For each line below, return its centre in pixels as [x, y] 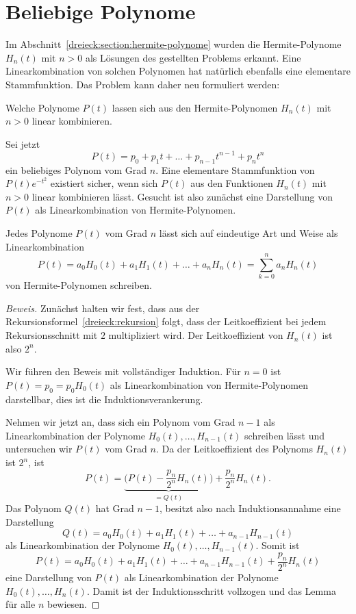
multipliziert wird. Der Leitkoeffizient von [196, 335]
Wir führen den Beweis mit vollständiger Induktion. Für [123, 371]
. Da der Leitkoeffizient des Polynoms [234, 449]
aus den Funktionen [232, 183]
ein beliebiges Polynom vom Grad [76, 169]
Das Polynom [34, 508]
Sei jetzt [23, 143]
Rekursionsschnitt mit [52, 335]
